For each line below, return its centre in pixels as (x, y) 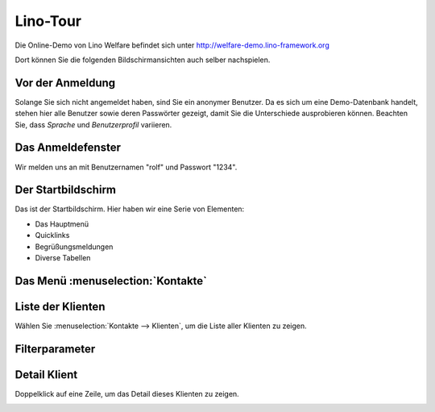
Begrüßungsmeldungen (74, 247)
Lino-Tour (48, 21)
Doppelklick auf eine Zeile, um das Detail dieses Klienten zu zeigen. (127, 393)
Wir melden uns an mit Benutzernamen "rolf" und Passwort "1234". (126, 167)
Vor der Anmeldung (65, 83)
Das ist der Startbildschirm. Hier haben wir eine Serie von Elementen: (130, 209)
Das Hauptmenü (62, 224)
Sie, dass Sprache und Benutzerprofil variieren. (93, 124)
